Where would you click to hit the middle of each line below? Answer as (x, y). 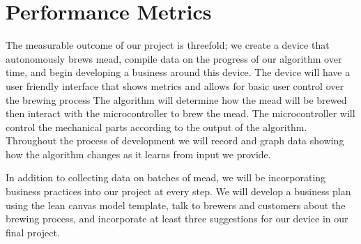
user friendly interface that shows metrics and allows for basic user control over (175, 85)
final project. (33, 232)
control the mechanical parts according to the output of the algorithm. (156, 127)
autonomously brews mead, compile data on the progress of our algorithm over (174, 58)
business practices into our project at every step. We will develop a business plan (178, 191)
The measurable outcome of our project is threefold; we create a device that (168, 45)
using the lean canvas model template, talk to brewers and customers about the (176, 205)
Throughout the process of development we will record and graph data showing (175, 140)
